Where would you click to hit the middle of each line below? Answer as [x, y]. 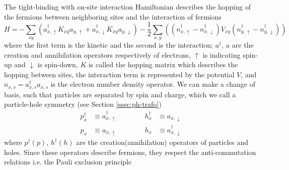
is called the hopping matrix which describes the [163, 64]
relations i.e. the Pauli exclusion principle [68, 162]
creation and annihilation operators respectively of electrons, [97, 54]
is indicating [222, 54]
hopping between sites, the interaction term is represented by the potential [119, 74]
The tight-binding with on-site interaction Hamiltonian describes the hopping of [127, 7]
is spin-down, [58, 64]
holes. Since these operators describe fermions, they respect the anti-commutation [130, 152]
